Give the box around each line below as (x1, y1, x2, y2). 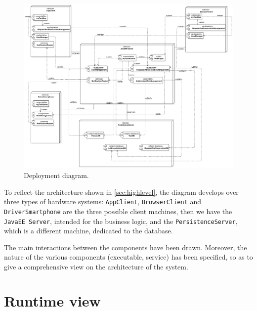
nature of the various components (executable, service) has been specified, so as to (4, 252, 253, 262)
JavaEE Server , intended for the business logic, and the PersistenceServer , (4, 216, 238, 226)
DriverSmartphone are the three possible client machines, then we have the (4, 206, 232, 216)
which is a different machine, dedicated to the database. (4, 225, 173, 236)
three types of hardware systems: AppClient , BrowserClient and (4, 196, 202, 207)
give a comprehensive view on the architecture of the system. (4, 262, 188, 272)
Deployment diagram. (24, 170, 89, 180)
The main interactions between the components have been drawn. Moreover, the (4, 242, 247, 252)
